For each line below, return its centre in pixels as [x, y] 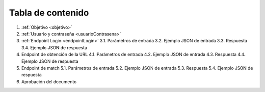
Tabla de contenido [49, 13]
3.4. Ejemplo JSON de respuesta [54, 47]
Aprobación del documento [49, 82]
